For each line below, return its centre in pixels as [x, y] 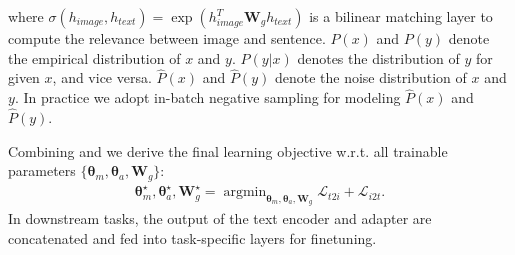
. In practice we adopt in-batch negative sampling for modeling [207, 97]
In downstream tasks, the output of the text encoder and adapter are [220, 218]
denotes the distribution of [378, 57]
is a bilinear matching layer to [401, 16]
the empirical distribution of [94, 57]
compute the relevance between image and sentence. [167, 38]
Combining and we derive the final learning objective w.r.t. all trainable [228, 150]
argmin [245, 192]
